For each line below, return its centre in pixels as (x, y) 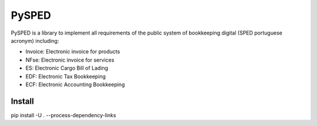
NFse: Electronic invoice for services (70, 60)
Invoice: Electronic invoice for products (73, 52)
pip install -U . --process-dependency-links (64, 115)
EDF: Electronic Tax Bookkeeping (65, 76)
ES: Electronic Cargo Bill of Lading (67, 68)
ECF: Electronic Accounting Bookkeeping (75, 84)
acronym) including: (35, 40)
